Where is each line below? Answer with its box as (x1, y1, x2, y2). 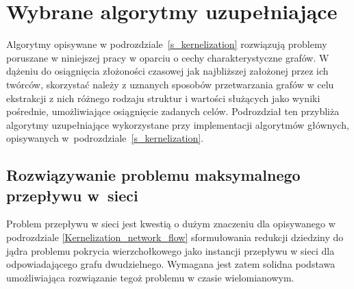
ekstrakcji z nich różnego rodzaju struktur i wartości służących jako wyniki (6, 90, 320, 105)
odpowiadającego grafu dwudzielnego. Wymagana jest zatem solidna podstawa (6, 257, 336, 271)
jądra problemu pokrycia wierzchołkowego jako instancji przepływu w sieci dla (6, 243, 335, 257)
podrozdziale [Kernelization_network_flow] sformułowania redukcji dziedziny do (6, 230, 344, 244)
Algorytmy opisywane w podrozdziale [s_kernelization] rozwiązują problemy (6, 37, 327, 51)
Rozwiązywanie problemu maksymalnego (6, 164, 301, 186)
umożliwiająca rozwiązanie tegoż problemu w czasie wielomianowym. (6, 270, 294, 284)
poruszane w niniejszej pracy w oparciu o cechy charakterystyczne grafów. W (6, 50, 329, 64)
